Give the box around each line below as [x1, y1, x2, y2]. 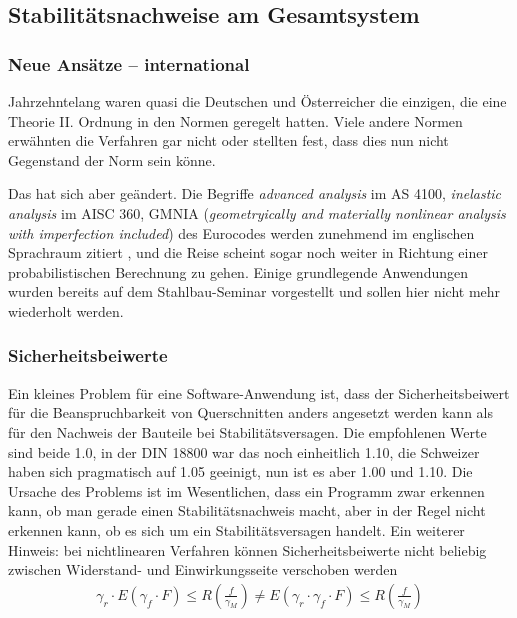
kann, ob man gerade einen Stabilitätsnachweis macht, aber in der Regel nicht [8, 500, 486, 521]
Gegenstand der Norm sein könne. [8, 149, 216, 170]
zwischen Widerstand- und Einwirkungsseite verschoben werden [8, 559, 398, 580]
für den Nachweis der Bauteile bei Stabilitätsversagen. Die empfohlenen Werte [8, 421, 487, 442]
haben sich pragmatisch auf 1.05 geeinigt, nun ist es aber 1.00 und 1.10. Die [8, 461, 473, 482]
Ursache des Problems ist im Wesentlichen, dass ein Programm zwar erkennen [8, 480, 485, 501]
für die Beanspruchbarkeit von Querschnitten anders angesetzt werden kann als [8, 402, 493, 423]
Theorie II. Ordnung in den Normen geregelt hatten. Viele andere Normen [8, 110, 463, 131]
